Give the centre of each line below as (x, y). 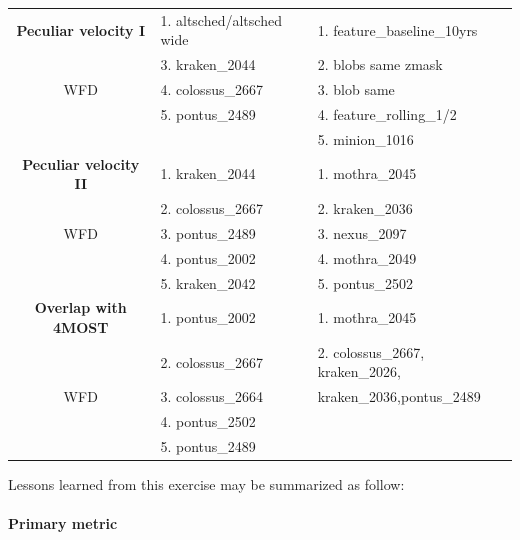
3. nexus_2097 (362, 232)
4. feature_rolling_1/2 (387, 113)
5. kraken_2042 (208, 282)
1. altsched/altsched (221, 19)
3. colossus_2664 (211, 396)
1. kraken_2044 (208, 173)
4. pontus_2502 (208, 421)
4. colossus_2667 (211, 89)
